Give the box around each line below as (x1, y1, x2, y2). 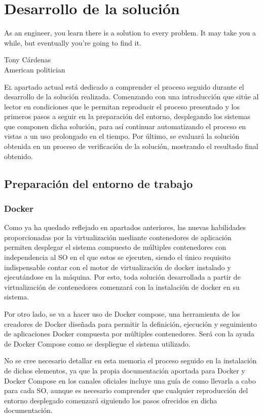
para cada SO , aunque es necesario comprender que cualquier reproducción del (4, 385, 248, 396)
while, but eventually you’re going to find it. (4, 37, 141, 48)
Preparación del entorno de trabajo (4, 175, 193, 191)
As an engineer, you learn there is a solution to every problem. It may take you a (4, 27, 256, 38)
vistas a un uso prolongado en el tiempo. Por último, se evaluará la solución (4, 131, 240, 141)
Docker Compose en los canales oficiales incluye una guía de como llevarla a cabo (4, 375, 256, 386)
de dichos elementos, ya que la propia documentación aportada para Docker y (4, 365, 245, 375)
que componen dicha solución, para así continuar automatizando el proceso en (4, 121, 246, 131)
